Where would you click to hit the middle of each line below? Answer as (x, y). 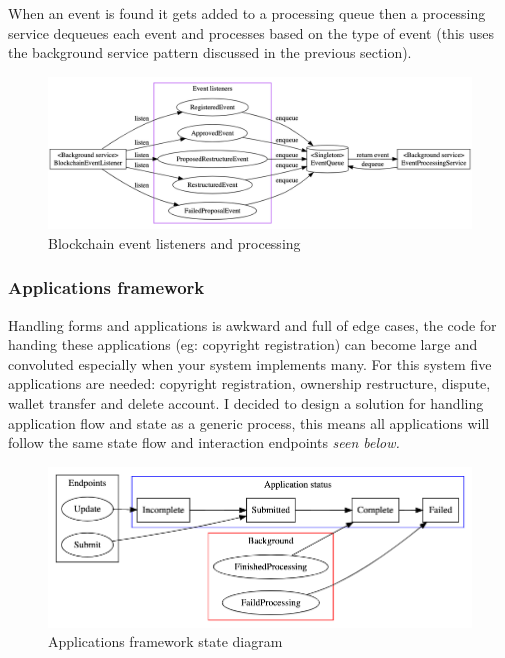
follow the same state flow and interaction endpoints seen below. (204, 442)
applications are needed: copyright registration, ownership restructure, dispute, (249, 383)
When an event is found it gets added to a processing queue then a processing (247, 13)
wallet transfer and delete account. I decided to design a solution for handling (246, 402)
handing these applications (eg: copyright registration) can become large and (243, 344)
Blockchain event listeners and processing (174, 242)
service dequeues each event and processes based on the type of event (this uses (251, 32)
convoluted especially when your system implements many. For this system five (250, 363)
